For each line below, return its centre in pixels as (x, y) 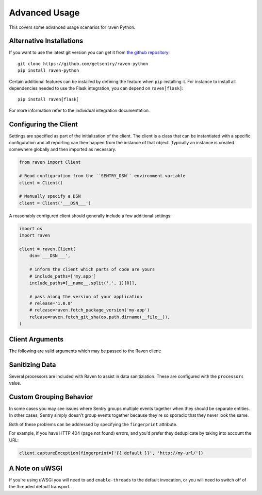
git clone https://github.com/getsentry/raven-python (83, 64)
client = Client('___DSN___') (55, 203)
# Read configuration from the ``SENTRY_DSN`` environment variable (102, 176)
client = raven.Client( (48, 249)
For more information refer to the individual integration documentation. (79, 110)
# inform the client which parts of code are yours (92, 269)
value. (15, 383)
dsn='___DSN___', (50, 256)
